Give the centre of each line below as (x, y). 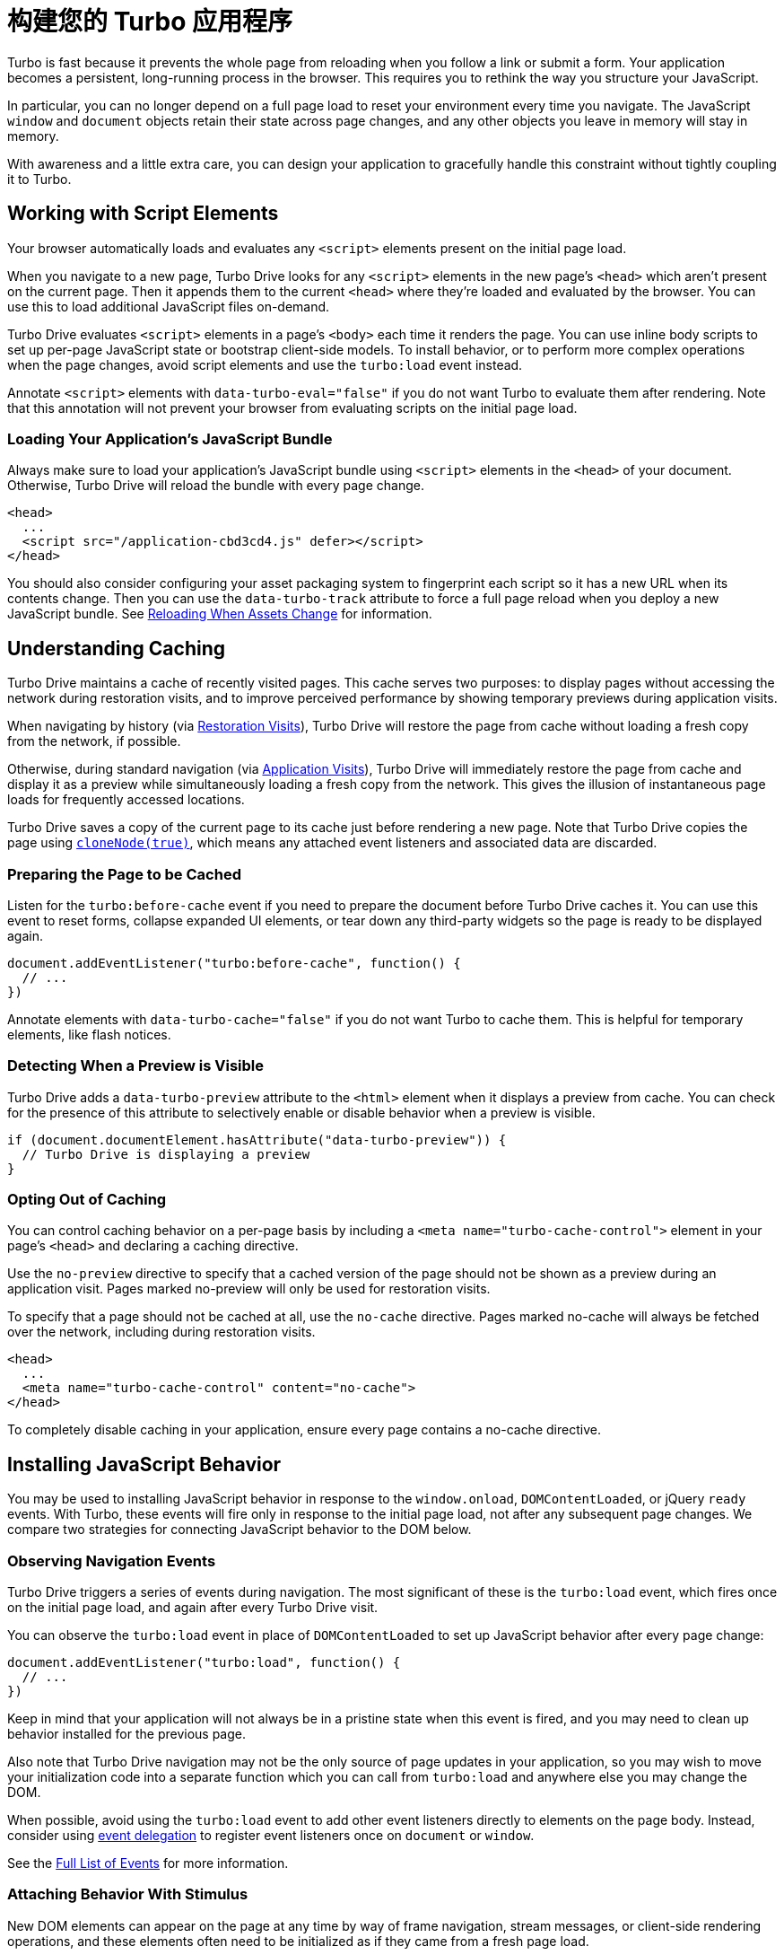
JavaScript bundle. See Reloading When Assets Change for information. (220, 614)
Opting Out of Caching (87, 1200)
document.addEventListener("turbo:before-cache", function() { (234, 963)
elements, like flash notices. (89, 1034)
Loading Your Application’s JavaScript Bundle (170, 438)
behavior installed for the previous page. (126, 1734)
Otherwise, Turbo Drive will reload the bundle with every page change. (216, 486)
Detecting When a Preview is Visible (135, 1066)
